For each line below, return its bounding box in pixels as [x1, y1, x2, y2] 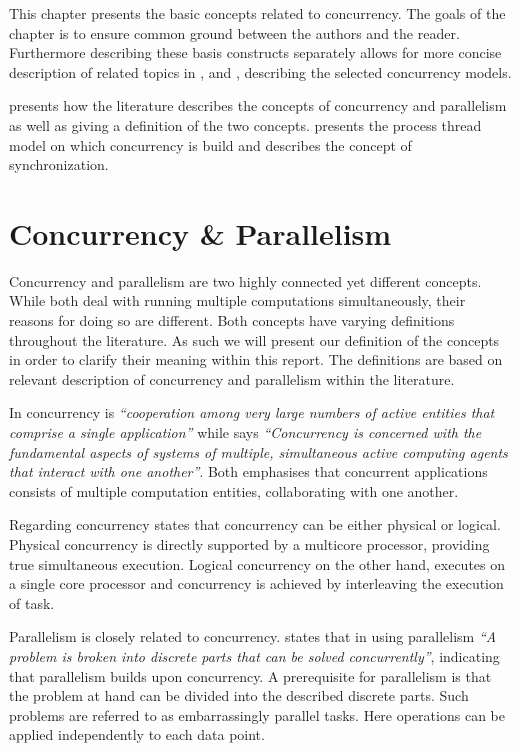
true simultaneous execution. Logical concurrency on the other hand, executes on [9, 553, 506, 574]
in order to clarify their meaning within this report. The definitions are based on [9, 349, 503, 370]
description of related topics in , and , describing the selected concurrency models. [9, 61, 512, 82]
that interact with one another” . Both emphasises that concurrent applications [9, 461, 488, 482]
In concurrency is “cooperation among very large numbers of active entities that [9, 402, 495, 423]
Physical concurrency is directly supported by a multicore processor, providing [9, 534, 490, 554]
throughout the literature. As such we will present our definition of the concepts [9, 329, 500, 350]
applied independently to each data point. [9, 724, 265, 745]
